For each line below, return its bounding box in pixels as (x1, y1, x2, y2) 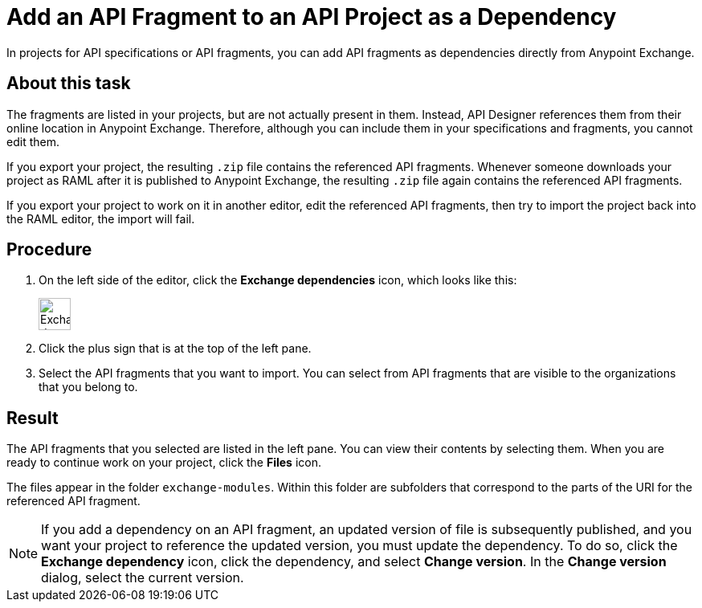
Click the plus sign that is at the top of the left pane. (39, 341, 312, 356)
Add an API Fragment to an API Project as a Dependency (6, 3, 617, 31)
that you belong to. (39, 380, 138, 394)
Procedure (6, 239, 92, 260)
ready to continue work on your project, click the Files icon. (6, 455, 321, 470)
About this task (6, 73, 131, 94)
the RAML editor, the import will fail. (6, 211, 195, 226)
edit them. (6, 134, 59, 149)
